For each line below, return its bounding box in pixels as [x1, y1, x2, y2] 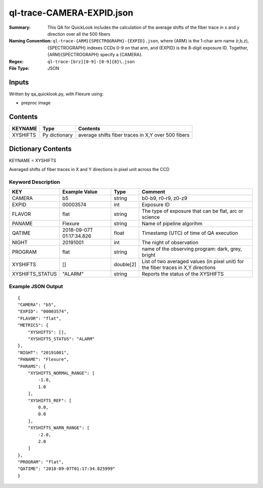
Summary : [9, 24, 31, 30]
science [141, 214, 160, 221]
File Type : [9, 65, 30, 71]
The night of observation [141, 239, 199, 246]
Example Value [62, 189, 97, 195]
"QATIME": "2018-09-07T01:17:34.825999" [18, 466, 115, 471]
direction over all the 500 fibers [47, 31, 111, 37]
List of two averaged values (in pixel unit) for [141, 258, 244, 265]
